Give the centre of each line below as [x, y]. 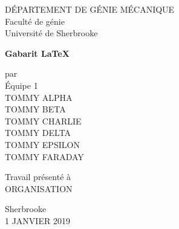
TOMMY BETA [35, 109]
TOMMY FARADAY [44, 156]
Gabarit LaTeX [37, 53]
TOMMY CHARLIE [43, 121]
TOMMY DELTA [38, 133]
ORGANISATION [39, 188]
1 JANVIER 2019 [37, 220]
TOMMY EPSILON [42, 144]
